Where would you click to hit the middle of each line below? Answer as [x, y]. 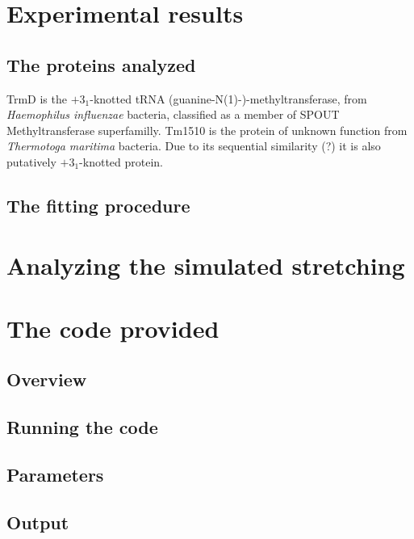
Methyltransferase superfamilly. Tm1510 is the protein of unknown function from [207, 130]
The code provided [113, 328]
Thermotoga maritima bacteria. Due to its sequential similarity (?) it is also [194, 146]
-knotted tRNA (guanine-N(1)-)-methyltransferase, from [228, 98]
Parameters [55, 475]
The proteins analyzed [101, 64]
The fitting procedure [98, 205]
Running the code [82, 427]
